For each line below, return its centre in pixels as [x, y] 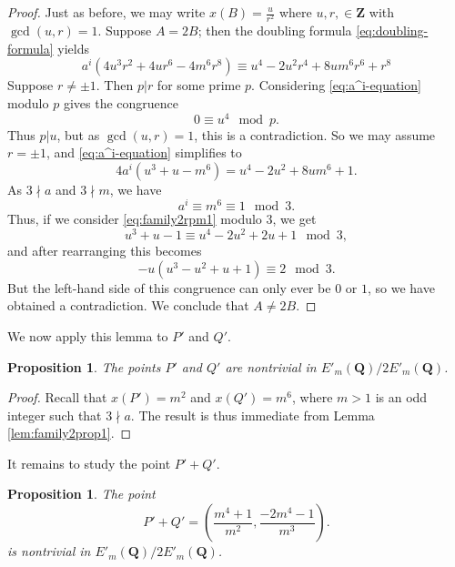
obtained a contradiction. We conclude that [128, 305]
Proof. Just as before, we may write [106, 12]
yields [73, 48]
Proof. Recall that [57, 397]
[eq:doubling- [392, 30]
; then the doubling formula [275, 30]
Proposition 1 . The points [84, 366]
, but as [78, 134]
